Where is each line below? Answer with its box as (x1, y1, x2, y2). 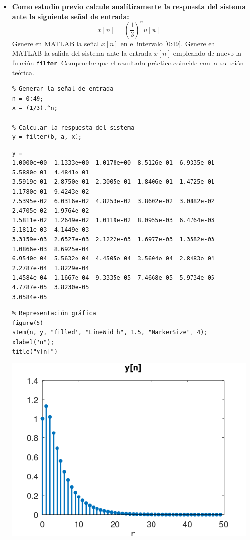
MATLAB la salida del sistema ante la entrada (12, 48, 152, 58)
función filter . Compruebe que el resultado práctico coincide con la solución (12, 57, 244, 67)
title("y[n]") (12, 348, 58, 355)
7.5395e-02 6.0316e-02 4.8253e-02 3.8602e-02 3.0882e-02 (12, 197, 215, 205)
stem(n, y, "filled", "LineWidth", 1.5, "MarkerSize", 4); (12, 329, 208, 336)
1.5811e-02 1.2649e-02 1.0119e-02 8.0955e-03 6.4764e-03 (12, 216, 215, 224)
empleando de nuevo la (173, 48, 242, 58)
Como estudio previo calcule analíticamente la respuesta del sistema (12, 1, 246, 11)
